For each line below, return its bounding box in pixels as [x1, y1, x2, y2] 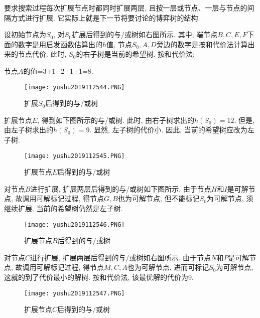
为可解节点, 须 [206, 193, 253, 204]
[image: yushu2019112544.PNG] [24, 83, 125, 91]
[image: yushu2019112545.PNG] [24, 152, 125, 160]
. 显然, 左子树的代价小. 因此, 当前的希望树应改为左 [89, 124, 254, 135]
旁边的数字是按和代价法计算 [156, 39, 248, 49]
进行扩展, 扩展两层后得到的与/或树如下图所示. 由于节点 [30, 183, 211, 194]
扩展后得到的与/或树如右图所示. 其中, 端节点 [72, 29, 218, 40]
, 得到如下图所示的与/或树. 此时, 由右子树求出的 [37, 114, 195, 125]
